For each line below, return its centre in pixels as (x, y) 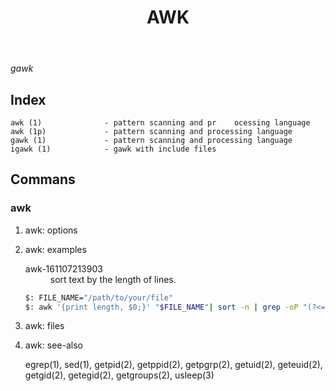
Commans (43, 179)
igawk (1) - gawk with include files (113, 149)
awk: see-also (53, 345)
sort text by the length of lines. (113, 279)
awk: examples (55, 249)
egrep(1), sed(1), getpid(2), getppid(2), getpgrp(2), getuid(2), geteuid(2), (173, 365)
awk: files (44, 326)
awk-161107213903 (63, 268)
